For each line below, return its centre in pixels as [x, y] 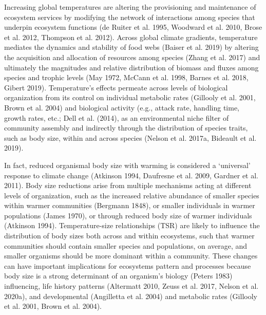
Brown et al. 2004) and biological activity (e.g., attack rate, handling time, [122, 107]
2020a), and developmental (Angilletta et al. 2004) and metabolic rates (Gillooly [131, 296]
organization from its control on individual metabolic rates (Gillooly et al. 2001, [130, 97]
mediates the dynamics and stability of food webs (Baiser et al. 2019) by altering [131, 47]
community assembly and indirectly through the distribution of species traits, [126, 128]
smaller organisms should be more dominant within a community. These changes [131, 256]
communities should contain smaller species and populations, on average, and [126, 245]
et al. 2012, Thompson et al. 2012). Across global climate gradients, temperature [131, 37]
